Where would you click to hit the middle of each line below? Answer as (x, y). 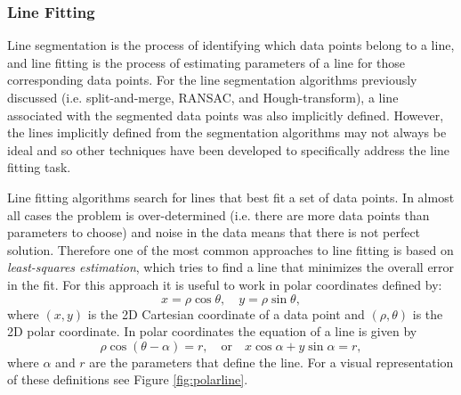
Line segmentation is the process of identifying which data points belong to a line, (231, 45)
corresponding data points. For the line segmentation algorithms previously (212, 80)
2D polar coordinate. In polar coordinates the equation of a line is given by (212, 331)
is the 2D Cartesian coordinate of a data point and (226, 313)
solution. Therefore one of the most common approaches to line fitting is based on (230, 249)
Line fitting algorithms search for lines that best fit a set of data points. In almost (231, 197)
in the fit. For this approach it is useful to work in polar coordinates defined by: (225, 284)
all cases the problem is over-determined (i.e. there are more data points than (218, 214)
